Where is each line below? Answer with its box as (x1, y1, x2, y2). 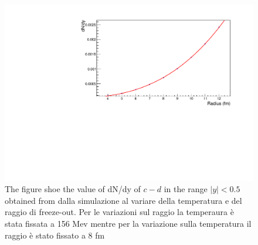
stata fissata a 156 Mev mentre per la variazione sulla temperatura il (5, 217, 252, 230)
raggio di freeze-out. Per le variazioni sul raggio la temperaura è (5, 206, 234, 218)
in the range (164, 183, 208, 195)
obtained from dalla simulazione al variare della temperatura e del (5, 194, 242, 206)
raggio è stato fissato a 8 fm (5, 229, 105, 241)
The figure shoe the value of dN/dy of (5, 183, 141, 195)
